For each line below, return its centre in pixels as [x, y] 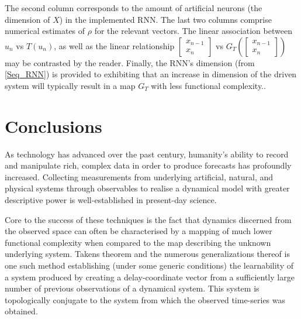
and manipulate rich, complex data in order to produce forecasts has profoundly [148, 165]
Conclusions [53, 126]
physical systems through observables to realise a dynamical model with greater [147, 188]
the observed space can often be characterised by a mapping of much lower [139, 231]
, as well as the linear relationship [114, 45]
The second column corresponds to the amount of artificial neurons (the [134, 8]
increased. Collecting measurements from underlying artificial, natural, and [139, 176]
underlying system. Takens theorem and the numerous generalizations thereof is [147, 254]
